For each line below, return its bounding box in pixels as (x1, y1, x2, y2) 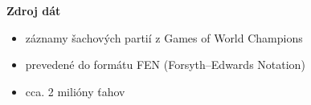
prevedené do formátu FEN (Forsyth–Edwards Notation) (25, 56, 305, 73)
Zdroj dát (6, 2, 61, 18)
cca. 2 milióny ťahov (25, 83, 125, 99)
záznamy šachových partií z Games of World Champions (25, 29, 303, 46)
